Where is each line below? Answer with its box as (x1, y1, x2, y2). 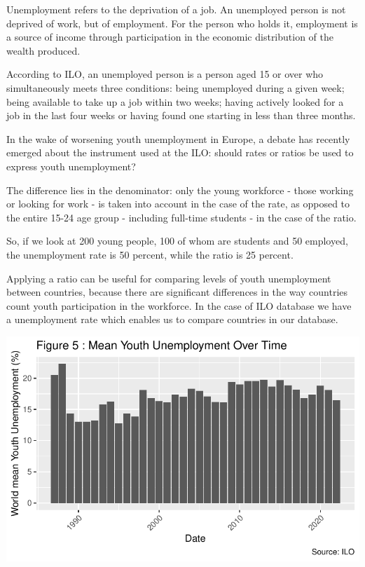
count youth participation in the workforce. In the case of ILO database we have (6, 298, 352, 313)
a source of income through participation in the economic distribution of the (6, 29, 334, 44)
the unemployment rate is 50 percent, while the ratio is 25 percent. (6, 247, 294, 261)
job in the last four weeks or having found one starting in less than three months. (6, 108, 356, 123)
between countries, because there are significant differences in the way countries (6, 285, 348, 299)
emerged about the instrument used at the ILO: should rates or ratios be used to (6, 145, 354, 160)
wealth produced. (6, 43, 81, 57)
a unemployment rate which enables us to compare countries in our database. (6, 312, 338, 327)
